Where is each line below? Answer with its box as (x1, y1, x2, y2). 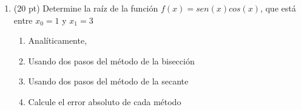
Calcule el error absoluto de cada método (28, 95, 181, 108)
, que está (260, 2, 296, 14)
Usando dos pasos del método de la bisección (28, 54, 195, 67)
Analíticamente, (28, 34, 87, 47)
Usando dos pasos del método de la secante (28, 75, 189, 88)
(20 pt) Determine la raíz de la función (13, 2, 158, 14)
